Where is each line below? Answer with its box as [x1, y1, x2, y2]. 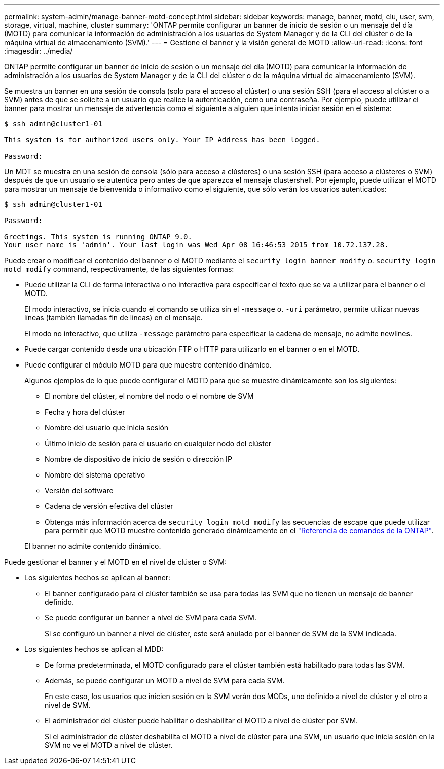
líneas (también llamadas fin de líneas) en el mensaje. [24, 313, 203, 322]
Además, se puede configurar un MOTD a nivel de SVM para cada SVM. [45, 676, 285, 685]
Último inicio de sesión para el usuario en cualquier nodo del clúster [45, 439, 272, 448]
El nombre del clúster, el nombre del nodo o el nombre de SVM [45, 392, 254, 400]
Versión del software [45, 486, 114, 495]
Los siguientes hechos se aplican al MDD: [24, 645, 164, 653]
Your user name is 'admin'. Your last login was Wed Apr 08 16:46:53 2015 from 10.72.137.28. [4, 241, 389, 249]
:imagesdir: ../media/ [4, 47, 73, 55]
